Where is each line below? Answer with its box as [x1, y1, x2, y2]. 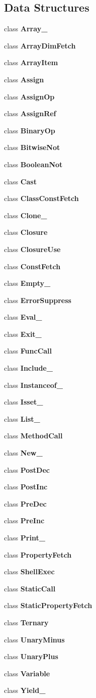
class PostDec [4, 464, 50, 475]
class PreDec [4, 498, 47, 509]
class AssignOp [4, 91, 55, 102]
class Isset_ [4, 396, 43, 407]
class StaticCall [4, 583, 56, 593]
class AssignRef [4, 108, 56, 119]
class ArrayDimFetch [4, 40, 76, 51]
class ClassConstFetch [4, 193, 79, 204]
